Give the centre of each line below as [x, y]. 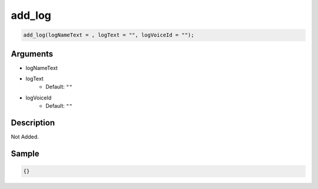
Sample [25, 153]
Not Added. [25, 137]
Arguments [32, 54]
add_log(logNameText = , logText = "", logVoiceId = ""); [109, 35]
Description [33, 123]
